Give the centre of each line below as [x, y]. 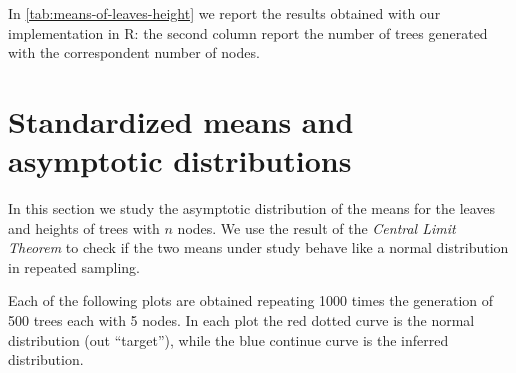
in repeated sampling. [74, 266]
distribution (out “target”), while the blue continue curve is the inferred [228, 339]
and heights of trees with [84, 227]
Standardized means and [181, 120]
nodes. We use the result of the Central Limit [316, 227]
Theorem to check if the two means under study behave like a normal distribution [258, 247]
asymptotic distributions [180, 160]
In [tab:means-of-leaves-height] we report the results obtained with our [224, 13]
